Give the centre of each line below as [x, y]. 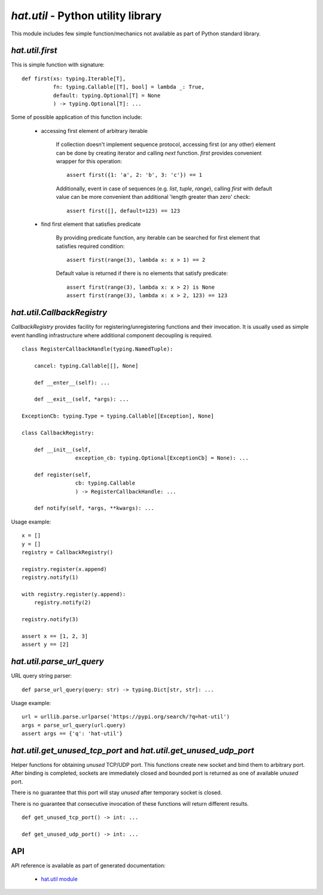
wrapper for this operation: [89, 161]
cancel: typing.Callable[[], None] [86, 366]
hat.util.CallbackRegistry [59, 312]
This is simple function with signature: [58, 65]
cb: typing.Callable [105, 483]
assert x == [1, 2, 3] [55, 636]
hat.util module [59, 879]
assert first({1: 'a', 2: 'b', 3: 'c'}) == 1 [135, 175]
